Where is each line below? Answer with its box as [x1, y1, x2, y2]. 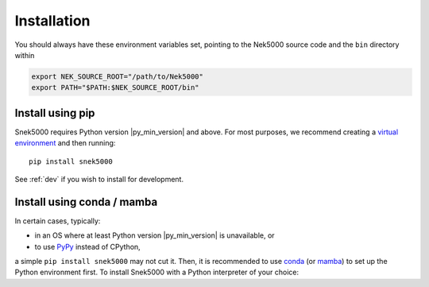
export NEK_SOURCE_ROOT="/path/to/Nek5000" [31, 72, 204, 81]
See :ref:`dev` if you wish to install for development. [14, 174, 184, 184]
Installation [14, 12, 91, 29]
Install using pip [14, 106, 95, 119]
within [14, 50, 35, 60]
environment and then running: [14, 138, 116, 148]
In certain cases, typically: [14, 215, 101, 226]
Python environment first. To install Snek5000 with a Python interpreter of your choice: [14, 267, 300, 277]
